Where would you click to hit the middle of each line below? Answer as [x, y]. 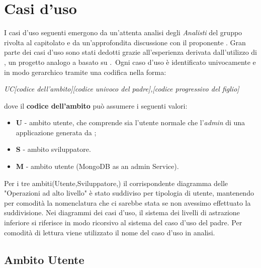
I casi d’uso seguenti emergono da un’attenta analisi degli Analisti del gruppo [123, 32]
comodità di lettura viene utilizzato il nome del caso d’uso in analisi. [110, 232]
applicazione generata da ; [56, 132]
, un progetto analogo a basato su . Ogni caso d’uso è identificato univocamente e [130, 62]
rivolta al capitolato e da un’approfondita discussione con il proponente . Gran [125, 42]
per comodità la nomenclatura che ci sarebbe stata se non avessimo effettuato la [127, 202]
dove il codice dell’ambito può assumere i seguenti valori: [96, 105]
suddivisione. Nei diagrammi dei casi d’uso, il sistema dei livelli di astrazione [122, 212]
